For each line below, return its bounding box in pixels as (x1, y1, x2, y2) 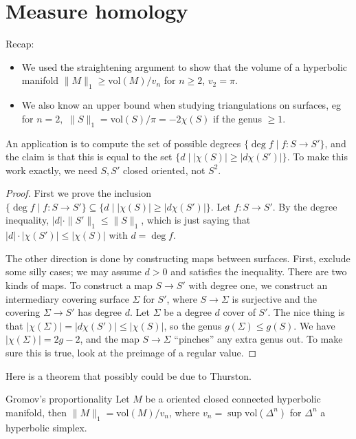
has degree (78, 305, 122, 319)
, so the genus (164, 318, 222, 332)
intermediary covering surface (5, 291, 129, 306)
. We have (293, 318, 335, 332)
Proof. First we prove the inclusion (5, 186, 151, 200)
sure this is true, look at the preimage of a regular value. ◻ (5, 345, 257, 360)
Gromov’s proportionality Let (5, 392, 130, 406)
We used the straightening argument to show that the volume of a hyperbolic (21, 59, 348, 74)
